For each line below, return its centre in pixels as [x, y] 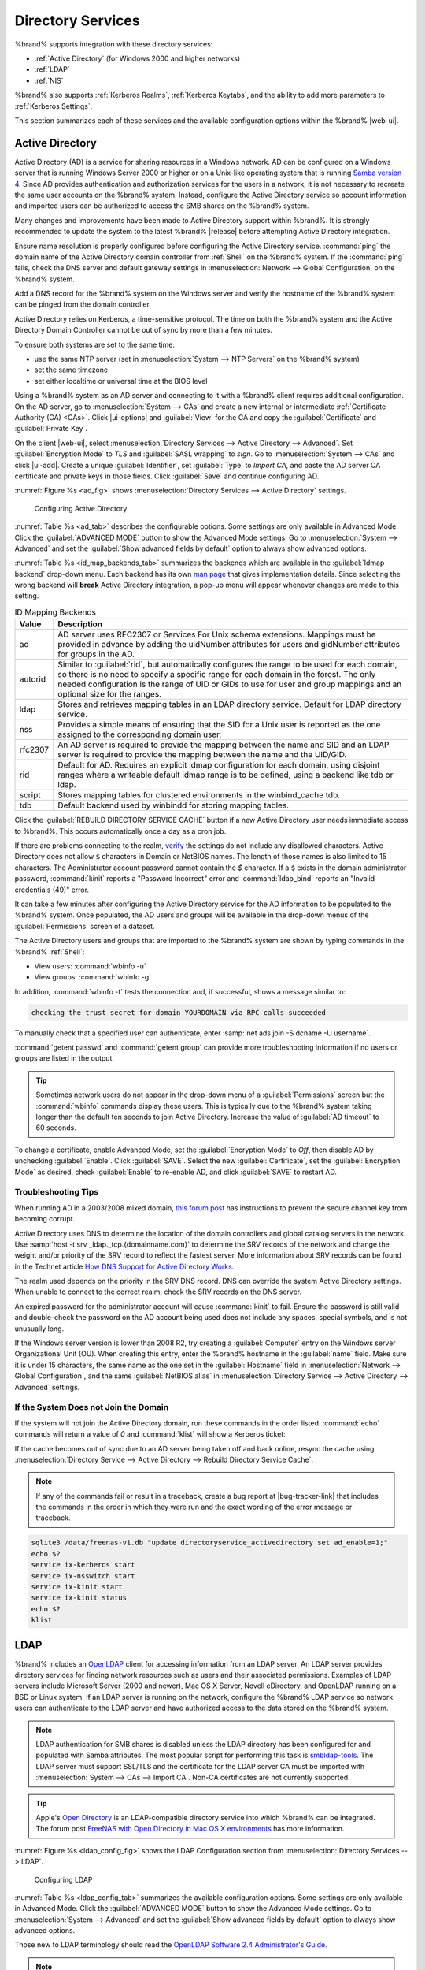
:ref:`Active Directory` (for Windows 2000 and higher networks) [137, 58]
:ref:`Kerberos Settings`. [54, 106]
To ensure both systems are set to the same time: [94, 344]
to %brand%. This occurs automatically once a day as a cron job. [120, 831]
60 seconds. [56, 1128]
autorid [33, 679]
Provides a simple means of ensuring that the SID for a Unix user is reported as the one [219, 725]
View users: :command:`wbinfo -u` [91, 966]
